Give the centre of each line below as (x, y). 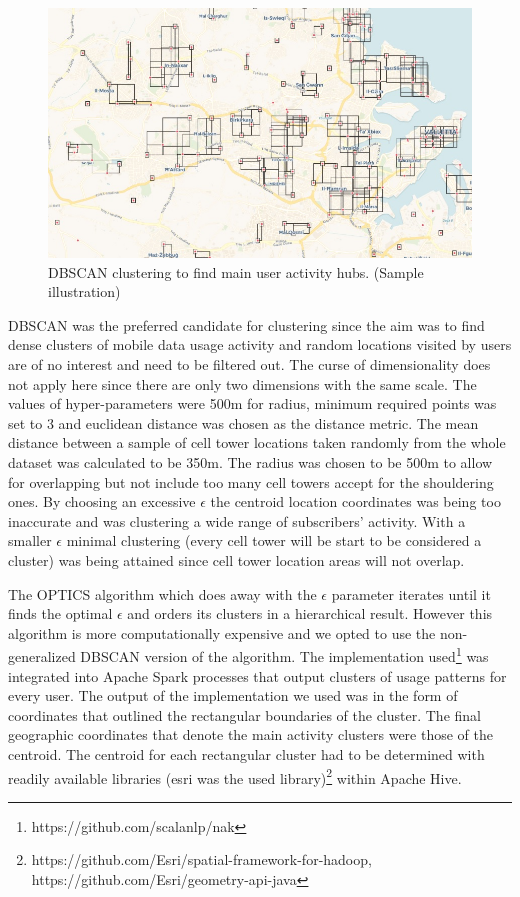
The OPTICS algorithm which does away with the (162, 593)
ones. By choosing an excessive (102, 501)
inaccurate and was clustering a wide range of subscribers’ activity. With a (237, 520)
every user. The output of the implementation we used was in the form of (233, 695)
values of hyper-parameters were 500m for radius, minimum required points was (252, 403)
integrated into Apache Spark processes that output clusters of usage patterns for (257, 675)
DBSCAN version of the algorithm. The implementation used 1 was (284, 654)
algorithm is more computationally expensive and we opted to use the (222, 632)
